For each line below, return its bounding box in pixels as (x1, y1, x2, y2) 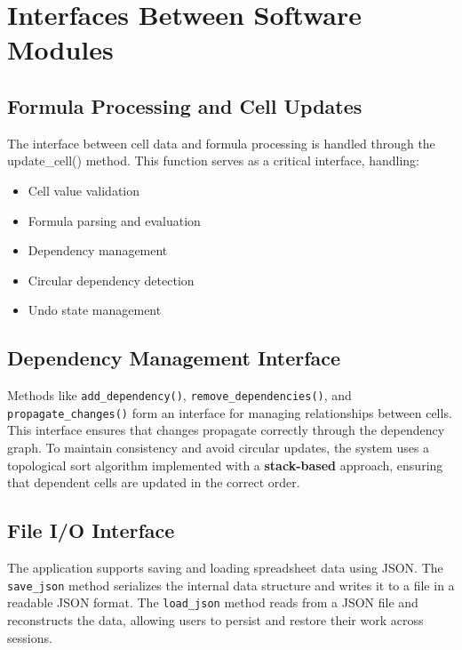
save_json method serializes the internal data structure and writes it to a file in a (7, 575, 455, 594)
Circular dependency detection (28, 270, 195, 289)
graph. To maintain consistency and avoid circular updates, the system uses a (7, 438, 430, 457)
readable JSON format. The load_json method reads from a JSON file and (7, 593, 418, 612)
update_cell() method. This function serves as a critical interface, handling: (7, 151, 420, 170)
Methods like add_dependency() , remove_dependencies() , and (7, 386, 352, 405)
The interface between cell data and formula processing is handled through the (7, 133, 435, 152)
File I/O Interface (7, 517, 175, 544)
